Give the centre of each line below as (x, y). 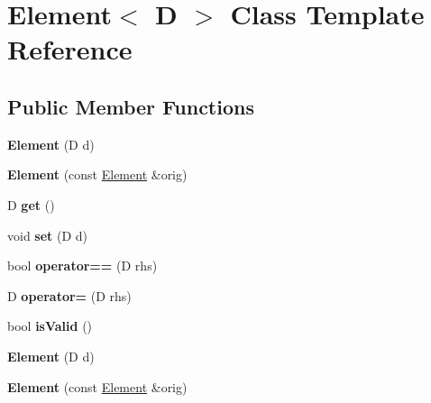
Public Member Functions (131, 106)
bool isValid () (50, 326)
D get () (31, 204)
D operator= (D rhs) (69, 295)
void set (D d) (48, 235)
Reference (70, 49)
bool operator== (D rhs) (83, 266)
